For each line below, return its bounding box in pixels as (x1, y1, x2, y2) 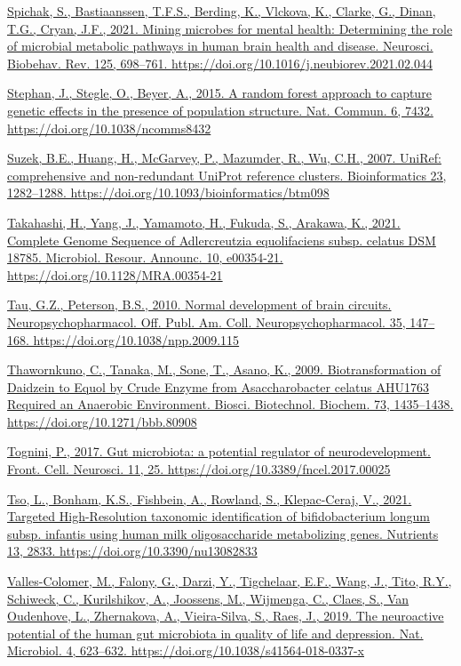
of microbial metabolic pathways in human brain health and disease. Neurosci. (7, 36, 433, 55)
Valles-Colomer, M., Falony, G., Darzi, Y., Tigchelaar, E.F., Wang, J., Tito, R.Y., (7, 572, 452, 590)
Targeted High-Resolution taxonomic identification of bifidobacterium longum (7, 507, 431, 526)
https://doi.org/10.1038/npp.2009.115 (33, 330, 240, 349)
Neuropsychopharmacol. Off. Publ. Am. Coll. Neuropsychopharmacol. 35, (7, 312, 406, 331)
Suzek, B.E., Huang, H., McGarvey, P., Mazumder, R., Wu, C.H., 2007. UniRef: (7, 148, 441, 167)
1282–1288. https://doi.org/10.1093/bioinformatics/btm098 (7, 183, 330, 202)
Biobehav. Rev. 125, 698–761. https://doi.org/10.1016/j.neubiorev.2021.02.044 (7, 53, 433, 72)
